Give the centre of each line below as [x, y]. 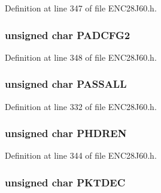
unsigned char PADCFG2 [68, 35]
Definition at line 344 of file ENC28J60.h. [81, 155]
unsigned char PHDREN [66, 133]
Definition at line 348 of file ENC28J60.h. [81, 57]
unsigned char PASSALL [66, 84]
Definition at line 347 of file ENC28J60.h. [81, 8]
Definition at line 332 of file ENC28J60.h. [81, 106]
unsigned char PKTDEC [65, 182]
